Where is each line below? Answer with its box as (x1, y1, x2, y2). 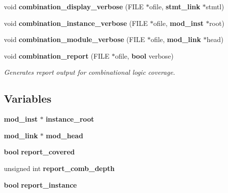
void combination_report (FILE (4, 50, 110, 61)
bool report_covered (4, 147, 75, 157)
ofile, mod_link (150, 34, 201, 44)
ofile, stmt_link (149, 1, 201, 11)
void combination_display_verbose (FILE (4, 1, 144, 11)
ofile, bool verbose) (115, 50, 174, 61)
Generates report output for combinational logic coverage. (4, 67, 175, 77)
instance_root (46, 114, 94, 124)
